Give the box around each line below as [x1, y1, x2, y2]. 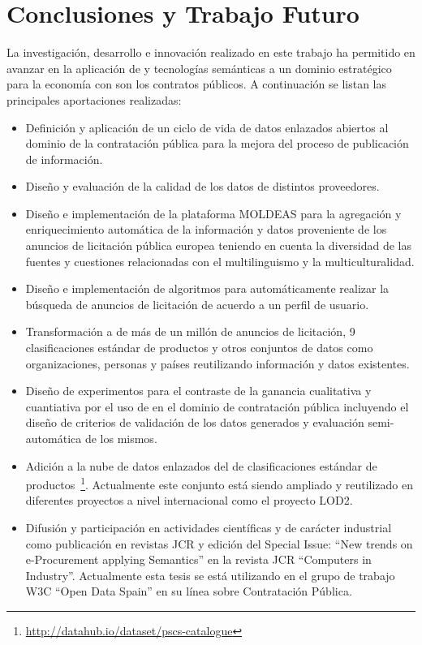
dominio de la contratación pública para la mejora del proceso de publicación [25, 135, 409, 152]
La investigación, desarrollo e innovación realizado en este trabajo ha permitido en [6, 44, 416, 61]
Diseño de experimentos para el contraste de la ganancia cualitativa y [25, 382, 372, 399]
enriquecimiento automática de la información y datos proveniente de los [25, 221, 387, 238]
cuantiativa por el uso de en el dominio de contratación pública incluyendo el [25, 398, 409, 415]
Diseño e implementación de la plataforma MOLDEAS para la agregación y [25, 204, 402, 221]
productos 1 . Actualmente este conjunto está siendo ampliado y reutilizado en [25, 474, 413, 492]
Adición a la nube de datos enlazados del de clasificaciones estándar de [25, 457, 377, 474]
